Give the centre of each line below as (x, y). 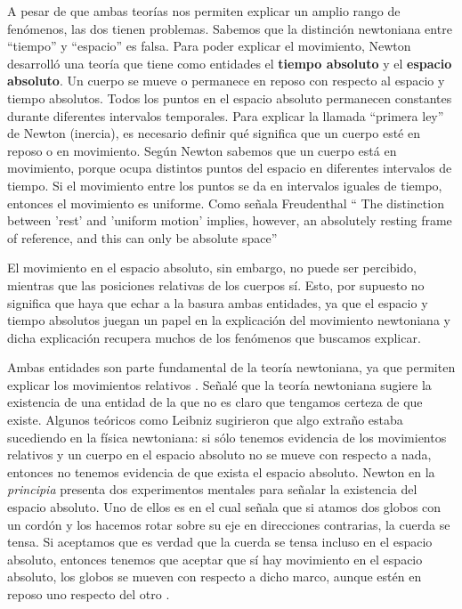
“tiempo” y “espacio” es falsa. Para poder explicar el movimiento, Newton (209, 46)
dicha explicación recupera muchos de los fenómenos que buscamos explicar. (214, 337)
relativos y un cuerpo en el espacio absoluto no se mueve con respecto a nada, (219, 455)
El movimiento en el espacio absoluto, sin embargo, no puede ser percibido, (212, 268)
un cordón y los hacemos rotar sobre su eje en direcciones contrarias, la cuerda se (229, 524)
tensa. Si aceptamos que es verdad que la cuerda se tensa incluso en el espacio (220, 542)
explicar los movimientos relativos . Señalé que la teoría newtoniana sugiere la (219, 384)
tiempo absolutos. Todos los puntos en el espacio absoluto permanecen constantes (230, 97)
